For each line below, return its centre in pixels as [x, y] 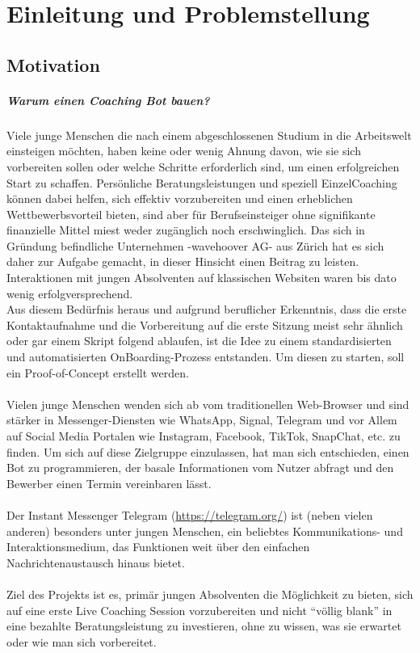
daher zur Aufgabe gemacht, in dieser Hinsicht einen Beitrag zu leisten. [183, 261]
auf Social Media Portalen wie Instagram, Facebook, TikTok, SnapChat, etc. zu [204, 436]
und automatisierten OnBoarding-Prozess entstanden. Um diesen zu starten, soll [206, 357]
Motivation [53, 64]
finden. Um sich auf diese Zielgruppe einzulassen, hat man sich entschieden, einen [208, 451]
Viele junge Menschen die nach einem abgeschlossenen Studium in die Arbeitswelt [209, 135]
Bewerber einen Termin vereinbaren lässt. [109, 483]
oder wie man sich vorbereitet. [82, 641]
